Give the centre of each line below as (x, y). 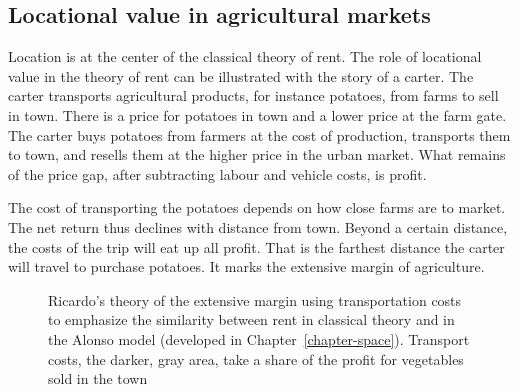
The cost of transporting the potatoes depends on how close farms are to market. (257, 207)
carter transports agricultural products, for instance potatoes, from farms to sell (253, 95)
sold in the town (98, 378)
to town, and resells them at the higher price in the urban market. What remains (257, 154)
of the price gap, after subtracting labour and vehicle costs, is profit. (217, 173)
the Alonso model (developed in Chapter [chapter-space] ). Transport (259, 338)
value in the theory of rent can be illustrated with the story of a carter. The (241, 75)
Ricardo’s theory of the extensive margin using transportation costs (255, 299)
